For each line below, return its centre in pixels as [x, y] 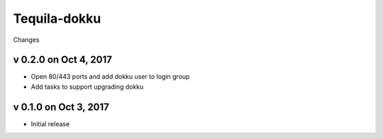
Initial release [50, 123]
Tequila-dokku [57, 18]
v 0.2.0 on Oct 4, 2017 [63, 60]
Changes [26, 40]
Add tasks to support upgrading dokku [87, 87]
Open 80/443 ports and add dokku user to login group [110, 77]
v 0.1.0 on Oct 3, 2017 [61, 107]
